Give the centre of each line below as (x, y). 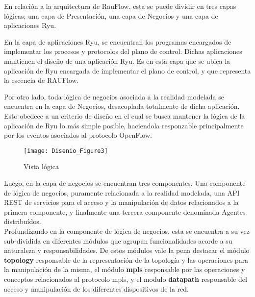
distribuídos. (23, 221)
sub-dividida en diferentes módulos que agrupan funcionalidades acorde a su (118, 240)
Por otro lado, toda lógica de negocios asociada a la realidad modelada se (114, 96)
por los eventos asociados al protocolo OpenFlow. (78, 135)
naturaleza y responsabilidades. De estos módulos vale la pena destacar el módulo (127, 250)
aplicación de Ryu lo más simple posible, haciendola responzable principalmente (124, 125)
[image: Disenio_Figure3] (66, 151)
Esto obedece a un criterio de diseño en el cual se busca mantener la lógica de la (125, 115)
